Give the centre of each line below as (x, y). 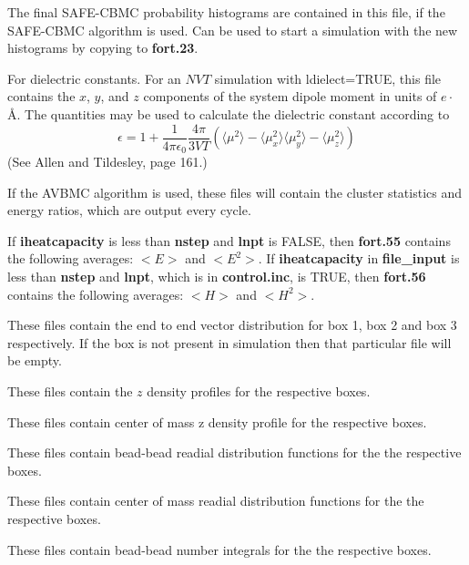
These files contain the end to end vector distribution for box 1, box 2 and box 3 (232, 325)
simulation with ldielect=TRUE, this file (328, 78)
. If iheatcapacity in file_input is (359, 258)
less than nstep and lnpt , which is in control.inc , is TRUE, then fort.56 (217, 277)
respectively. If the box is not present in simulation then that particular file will (229, 342)
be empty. (35, 360)
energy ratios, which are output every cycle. (129, 210)
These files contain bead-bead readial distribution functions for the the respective (234, 452)
